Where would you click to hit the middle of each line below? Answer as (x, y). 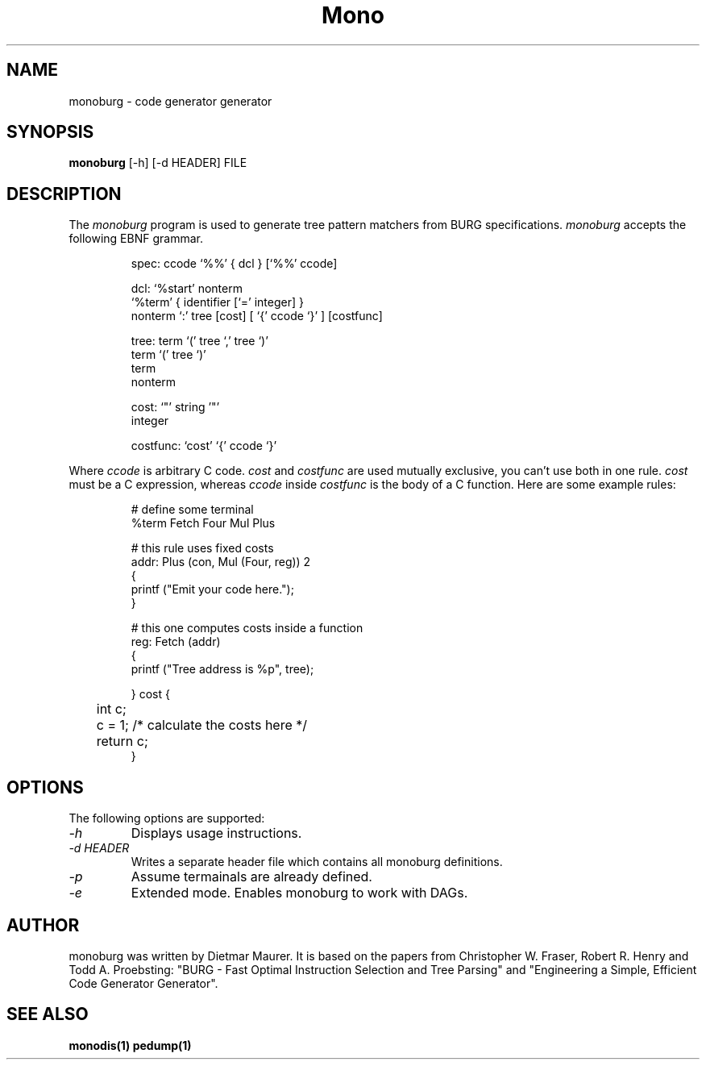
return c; (122, 741)
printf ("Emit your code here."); (212, 589)
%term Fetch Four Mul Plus (203, 523)
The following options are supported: (167, 818)
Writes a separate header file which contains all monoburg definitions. (317, 862)
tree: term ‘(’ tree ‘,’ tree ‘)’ (199, 341)
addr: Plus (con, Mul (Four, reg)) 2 (221, 562)
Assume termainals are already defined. (251, 877)
